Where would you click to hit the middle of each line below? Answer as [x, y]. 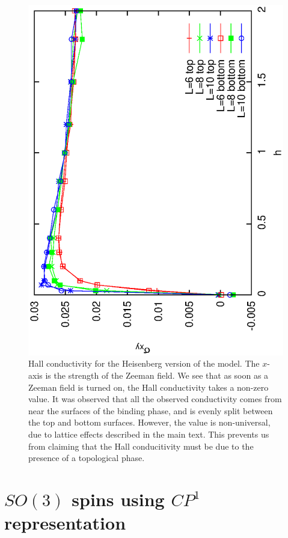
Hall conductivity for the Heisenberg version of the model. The [144, 363]
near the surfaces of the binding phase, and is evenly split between [151, 410]
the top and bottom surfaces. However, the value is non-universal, [149, 422]
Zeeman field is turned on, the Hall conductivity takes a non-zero [149, 387]
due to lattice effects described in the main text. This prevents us [149, 434]
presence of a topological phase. [87, 458]
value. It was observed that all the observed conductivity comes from [155, 399]
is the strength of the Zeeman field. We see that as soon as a [157, 375]
